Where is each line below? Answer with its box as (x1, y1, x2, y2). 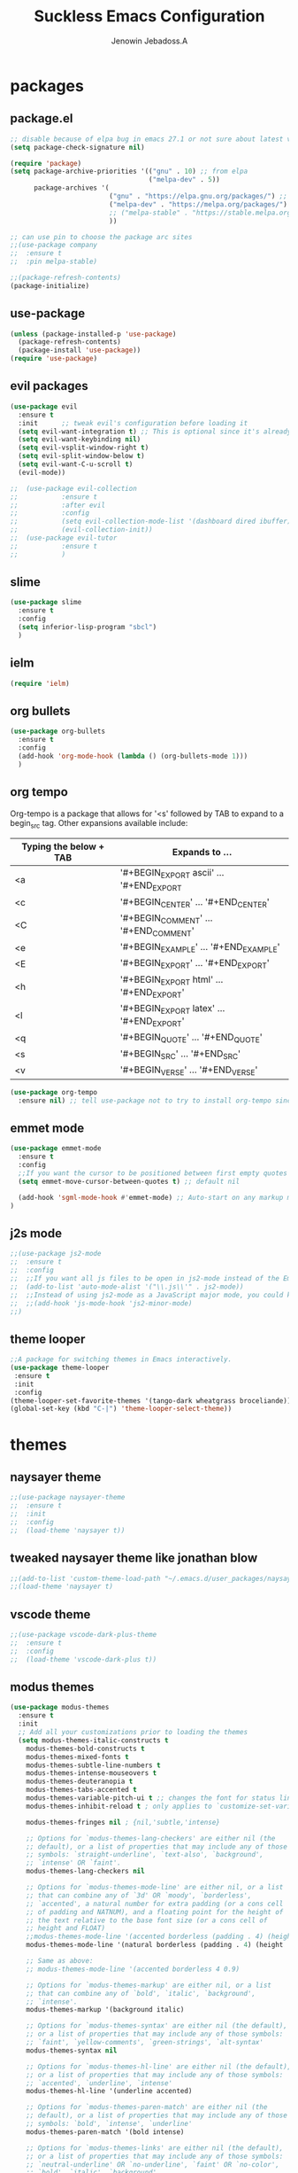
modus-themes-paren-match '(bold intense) (26, 2127, 185, 2137)
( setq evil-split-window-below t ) (18, 452, 145, 461)
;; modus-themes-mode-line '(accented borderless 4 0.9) (26, 1965, 241, 1974)
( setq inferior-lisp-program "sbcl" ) (18, 623, 157, 632)
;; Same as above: (26, 1957, 94, 1966)
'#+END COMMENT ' (119, 924, 195, 939)
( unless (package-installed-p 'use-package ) (10, 330, 177, 339)
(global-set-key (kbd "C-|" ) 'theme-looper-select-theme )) (10, 1405, 233, 1414)
